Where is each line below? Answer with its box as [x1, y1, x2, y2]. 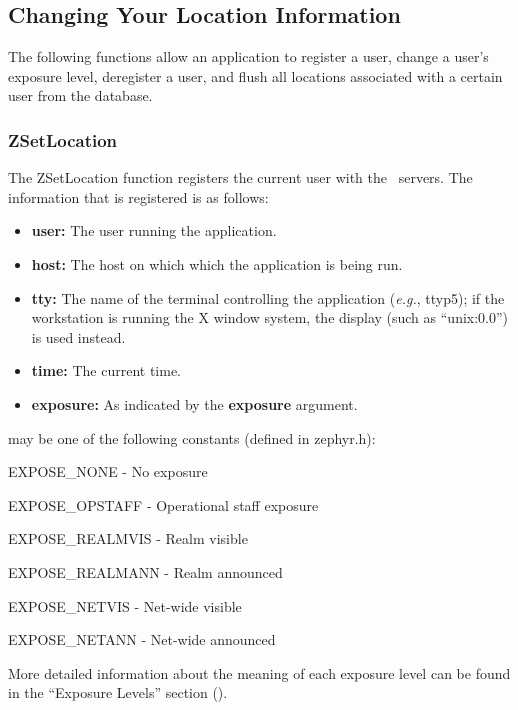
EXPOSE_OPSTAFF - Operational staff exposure [8, 494, 319, 515]
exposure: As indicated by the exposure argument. [31, 393, 358, 414]
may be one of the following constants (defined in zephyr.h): [8, 427, 376, 448]
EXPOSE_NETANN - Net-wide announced [8, 629, 276, 650]
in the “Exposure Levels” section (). [8, 682, 228, 703]
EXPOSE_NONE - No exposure [8, 461, 208, 482]
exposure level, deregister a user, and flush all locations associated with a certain [8, 65, 503, 86]
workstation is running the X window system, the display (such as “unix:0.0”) [31, 307, 509, 328]
